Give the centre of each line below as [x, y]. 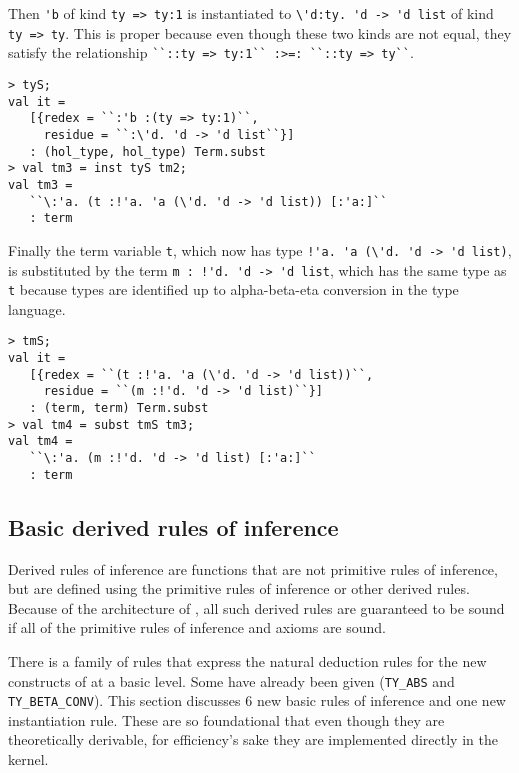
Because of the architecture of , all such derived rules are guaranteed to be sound [256, 607]
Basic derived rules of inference [173, 526]
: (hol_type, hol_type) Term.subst [147, 151]
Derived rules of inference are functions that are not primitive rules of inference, [253, 568]
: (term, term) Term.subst [119, 408]
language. [37, 308]
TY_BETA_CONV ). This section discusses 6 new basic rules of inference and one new [257, 700]
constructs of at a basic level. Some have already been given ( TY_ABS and [231, 680]
